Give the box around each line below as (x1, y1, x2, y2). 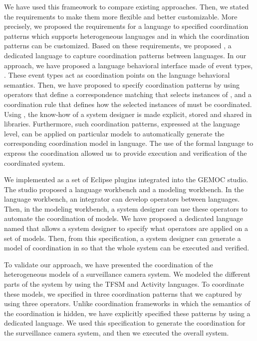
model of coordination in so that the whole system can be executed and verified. (4, 242, 250, 253)
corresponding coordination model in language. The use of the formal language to (4, 138, 254, 148)
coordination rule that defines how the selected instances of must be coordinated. (4, 99, 252, 109)
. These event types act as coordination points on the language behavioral (4, 70, 230, 80)
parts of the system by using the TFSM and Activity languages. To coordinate (4, 279, 244, 289)
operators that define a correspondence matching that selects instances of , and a (4, 89, 252, 100)
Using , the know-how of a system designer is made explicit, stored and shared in (4, 109, 252, 119)
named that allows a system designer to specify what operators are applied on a (4, 223, 249, 233)
